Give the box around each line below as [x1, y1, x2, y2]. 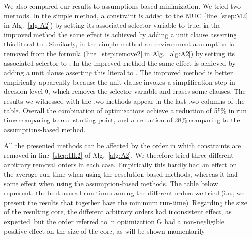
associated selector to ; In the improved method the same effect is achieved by [4, 58, 236, 68]
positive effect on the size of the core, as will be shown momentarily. [4, 225, 206, 236]
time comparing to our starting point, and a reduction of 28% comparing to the [4, 115, 240, 125]
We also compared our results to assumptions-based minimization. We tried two [4, 1, 241, 11]
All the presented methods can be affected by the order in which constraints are [4, 140, 241, 150]
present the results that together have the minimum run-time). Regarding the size [4, 197, 247, 207]
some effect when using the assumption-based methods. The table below [4, 178, 218, 188]
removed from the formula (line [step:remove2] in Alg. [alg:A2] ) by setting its [4, 48, 235, 58]
